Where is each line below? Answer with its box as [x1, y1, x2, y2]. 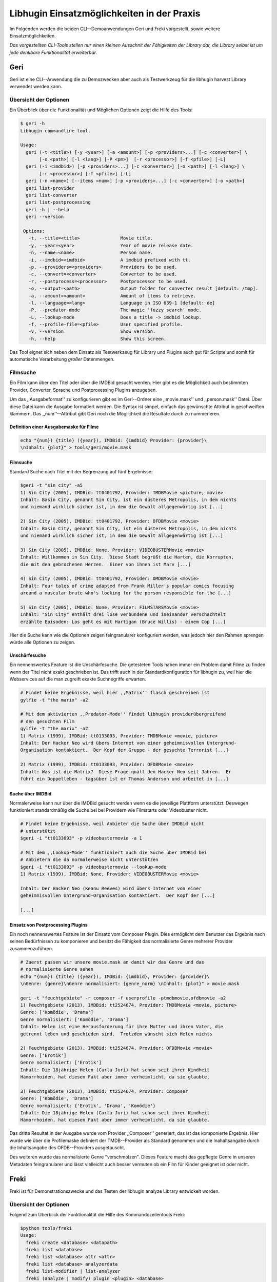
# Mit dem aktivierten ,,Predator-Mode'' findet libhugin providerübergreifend [20, 711, 226, 717]
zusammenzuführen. [9, 945, 53, 951]
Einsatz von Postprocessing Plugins [9, 922, 88, 928]
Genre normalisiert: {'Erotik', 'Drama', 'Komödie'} [20, 1103, 156, 1109]
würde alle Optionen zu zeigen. [9, 639, 75, 646]
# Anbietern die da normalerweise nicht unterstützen [20, 857, 159, 863]
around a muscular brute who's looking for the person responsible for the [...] [20, 590, 232, 596]
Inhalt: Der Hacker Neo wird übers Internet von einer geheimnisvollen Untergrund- [20, 740, 237, 746]
